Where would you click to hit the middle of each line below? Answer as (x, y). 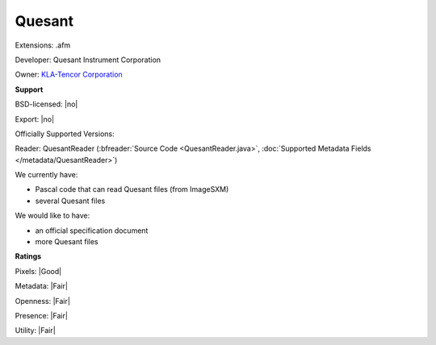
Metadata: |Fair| (42, 286)
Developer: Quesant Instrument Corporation (88, 60)
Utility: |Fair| (35, 330)
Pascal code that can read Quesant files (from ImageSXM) (132, 189)
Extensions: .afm (43, 45)
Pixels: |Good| (38, 271)
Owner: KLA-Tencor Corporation (69, 75)
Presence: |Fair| (42, 315)
